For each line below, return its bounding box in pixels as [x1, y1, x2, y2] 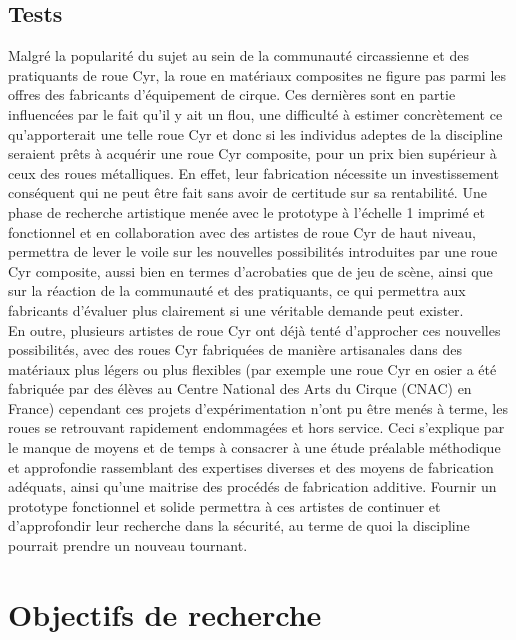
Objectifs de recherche [8, 593, 322, 634]
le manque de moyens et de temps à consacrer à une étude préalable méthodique [8, 437, 501, 458]
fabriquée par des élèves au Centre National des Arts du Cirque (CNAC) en [8, 378, 472, 399]
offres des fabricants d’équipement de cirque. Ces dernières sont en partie [8, 84, 456, 105]
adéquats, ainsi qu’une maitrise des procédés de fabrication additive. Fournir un [8, 476, 497, 497]
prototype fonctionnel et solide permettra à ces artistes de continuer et [8, 495, 441, 516]
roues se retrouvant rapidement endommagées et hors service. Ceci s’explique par [8, 417, 505, 438]
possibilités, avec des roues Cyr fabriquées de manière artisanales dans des [8, 339, 462, 360]
